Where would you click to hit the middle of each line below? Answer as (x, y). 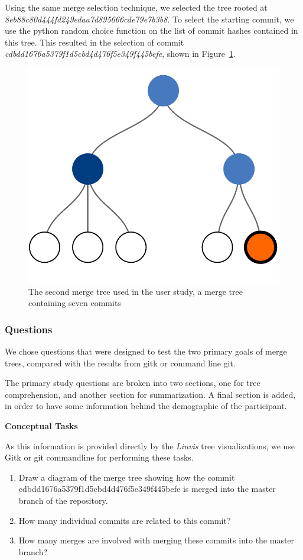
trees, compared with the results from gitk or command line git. (120, 363)
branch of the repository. (63, 500)
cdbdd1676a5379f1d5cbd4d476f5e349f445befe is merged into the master (147, 489)
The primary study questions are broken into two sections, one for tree (133, 383)
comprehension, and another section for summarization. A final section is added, (150, 394)
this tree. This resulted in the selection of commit (95, 42)
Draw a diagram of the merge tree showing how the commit (127, 477)
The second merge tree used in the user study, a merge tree (136, 291)
